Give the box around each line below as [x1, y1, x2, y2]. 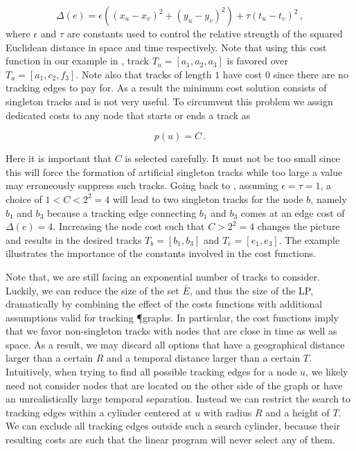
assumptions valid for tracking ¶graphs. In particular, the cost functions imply [6, 310, 339, 324]
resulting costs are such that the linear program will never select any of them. [6, 432, 335, 447]
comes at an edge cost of [240, 205, 345, 220]
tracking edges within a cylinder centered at [6, 405, 192, 419]
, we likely [305, 364, 348, 379]
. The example [278, 232, 340, 247]
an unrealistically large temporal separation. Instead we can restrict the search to [6, 391, 351, 406]
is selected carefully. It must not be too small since [125, 151, 340, 166]
